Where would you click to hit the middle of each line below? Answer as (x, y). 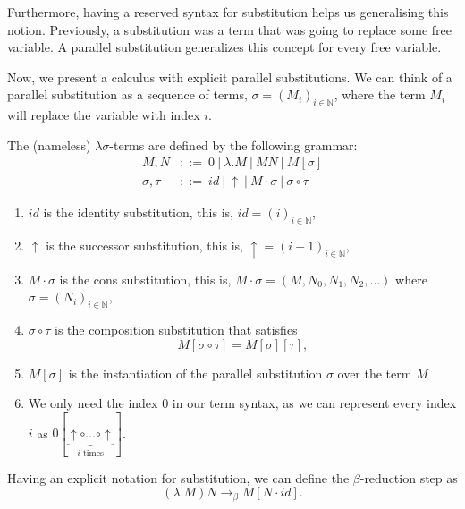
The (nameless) (49, 144)
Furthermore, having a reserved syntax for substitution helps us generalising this (228, 12)
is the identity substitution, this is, (138, 212)
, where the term (380, 94)
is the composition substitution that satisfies (176, 329)
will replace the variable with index (104, 115)
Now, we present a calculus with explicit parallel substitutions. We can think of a (230, 76)
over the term (375, 373)
